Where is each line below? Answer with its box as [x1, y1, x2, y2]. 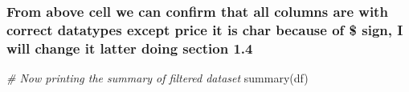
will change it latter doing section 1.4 [6, 38, 253, 58]
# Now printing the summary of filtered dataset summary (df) [6, 70, 309, 86]
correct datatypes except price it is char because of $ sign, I [6, 19, 403, 39]
